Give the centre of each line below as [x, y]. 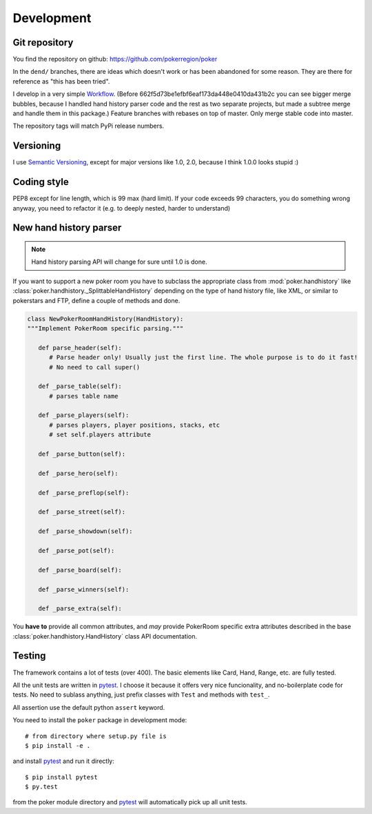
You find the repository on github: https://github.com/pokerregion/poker [115, 59]
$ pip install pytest [61, 777]
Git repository [43, 42]
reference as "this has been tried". [61, 81]
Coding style [41, 182]
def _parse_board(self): [80, 570]
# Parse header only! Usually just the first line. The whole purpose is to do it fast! [204, 358]
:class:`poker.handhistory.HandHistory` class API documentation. [105, 636]
